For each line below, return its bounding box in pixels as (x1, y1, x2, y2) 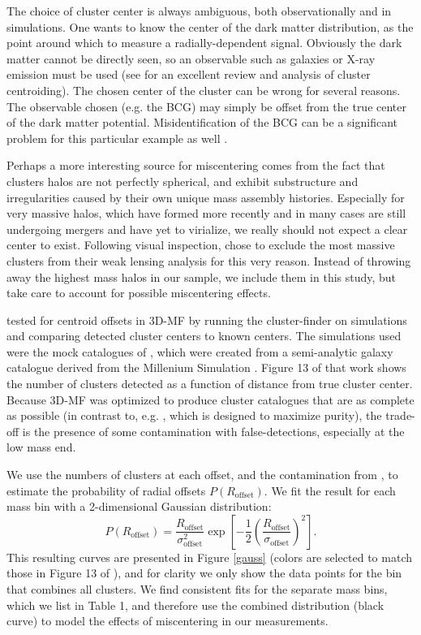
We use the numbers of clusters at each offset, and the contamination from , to (6, 466, 398, 483)
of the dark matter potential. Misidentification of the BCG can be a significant (6, 114, 397, 131)
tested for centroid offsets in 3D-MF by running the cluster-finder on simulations (6, 311, 407, 328)
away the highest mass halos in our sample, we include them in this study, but (6, 268, 397, 285)
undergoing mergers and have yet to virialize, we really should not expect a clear (6, 220, 408, 237)
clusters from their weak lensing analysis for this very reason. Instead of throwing (6, 252, 411, 269)
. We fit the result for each (264, 482, 396, 499)
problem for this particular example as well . (6, 129, 228, 146)
